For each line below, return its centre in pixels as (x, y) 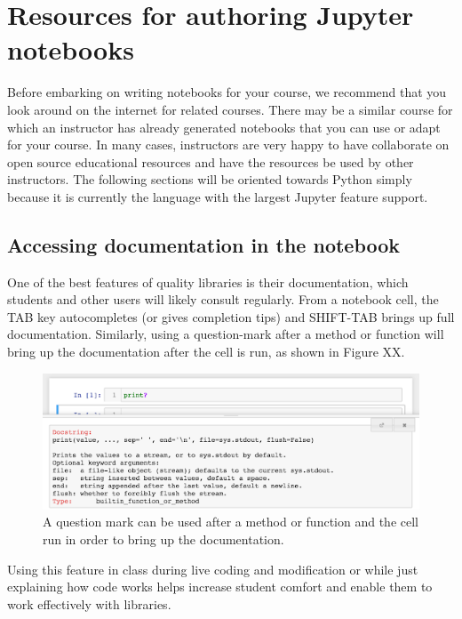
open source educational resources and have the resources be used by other (211, 161)
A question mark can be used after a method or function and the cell (231, 522)
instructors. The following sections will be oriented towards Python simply (210, 179)
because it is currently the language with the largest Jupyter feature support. (218, 196)
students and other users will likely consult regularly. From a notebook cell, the (223, 299)
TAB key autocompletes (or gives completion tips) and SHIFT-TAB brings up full (231, 316)
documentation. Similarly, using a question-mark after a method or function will (226, 334)
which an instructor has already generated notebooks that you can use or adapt (224, 127)
